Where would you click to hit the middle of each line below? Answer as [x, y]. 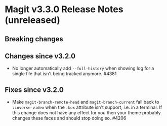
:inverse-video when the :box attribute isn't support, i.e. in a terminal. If [87, 107]
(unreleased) [32, 20]
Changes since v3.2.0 [40, 56]
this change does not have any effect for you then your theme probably [86, 113]
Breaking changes [34, 39]
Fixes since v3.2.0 [34, 90]
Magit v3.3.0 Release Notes [64, 9]
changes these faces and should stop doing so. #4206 [69, 118]
